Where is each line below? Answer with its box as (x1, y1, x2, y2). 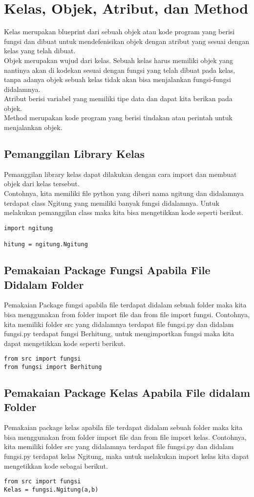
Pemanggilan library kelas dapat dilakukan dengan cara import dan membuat (4, 169, 237, 179)
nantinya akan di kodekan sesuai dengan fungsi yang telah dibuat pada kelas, (4, 65, 235, 75)
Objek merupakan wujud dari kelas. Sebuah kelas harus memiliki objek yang (4, 55, 233, 65)
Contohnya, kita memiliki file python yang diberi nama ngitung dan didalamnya (4, 188, 244, 198)
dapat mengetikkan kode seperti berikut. (4, 338, 126, 348)
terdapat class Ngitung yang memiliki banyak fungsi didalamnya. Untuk (4, 197, 219, 208)
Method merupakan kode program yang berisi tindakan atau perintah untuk (4, 112, 233, 123)
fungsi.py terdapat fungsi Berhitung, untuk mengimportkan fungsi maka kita (4, 328, 234, 339)
